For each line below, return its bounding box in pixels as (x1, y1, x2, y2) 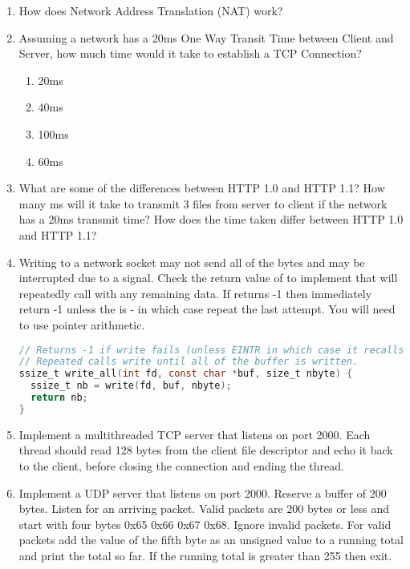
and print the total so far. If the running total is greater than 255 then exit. (18, 547, 392, 563)
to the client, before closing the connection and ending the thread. (18, 457, 344, 474)
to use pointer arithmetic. (18, 316, 145, 333)
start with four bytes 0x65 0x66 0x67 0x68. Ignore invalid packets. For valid (18, 515, 392, 532)
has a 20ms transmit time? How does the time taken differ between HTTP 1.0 (18, 211, 404, 228)
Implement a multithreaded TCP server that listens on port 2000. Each (18, 426, 371, 442)
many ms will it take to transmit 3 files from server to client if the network (18, 195, 388, 212)
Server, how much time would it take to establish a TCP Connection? (18, 45, 362, 62)
